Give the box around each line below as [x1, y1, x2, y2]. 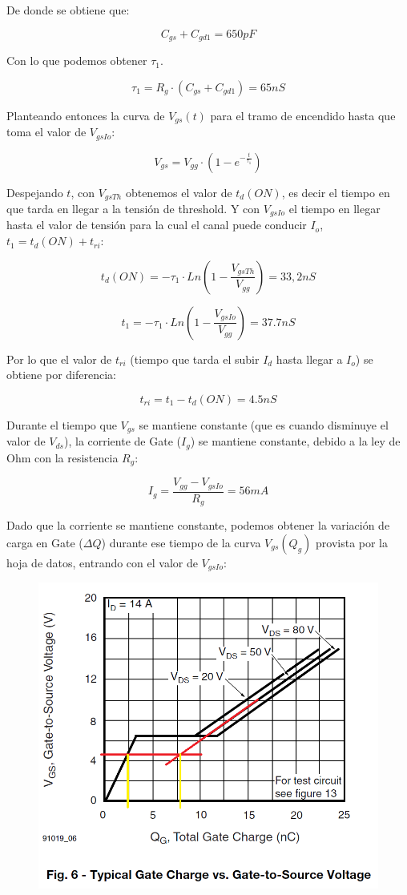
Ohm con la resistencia [6, 449, 119, 466]
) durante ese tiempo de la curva [101, 534, 261, 550]
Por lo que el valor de [6, 350, 112, 367]
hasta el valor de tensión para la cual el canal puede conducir [6, 216, 307, 233]
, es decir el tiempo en [281, 183, 390, 200]
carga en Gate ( [6, 534, 83, 550]
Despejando [6, 183, 63, 200]
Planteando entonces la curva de [6, 107, 165, 123]
